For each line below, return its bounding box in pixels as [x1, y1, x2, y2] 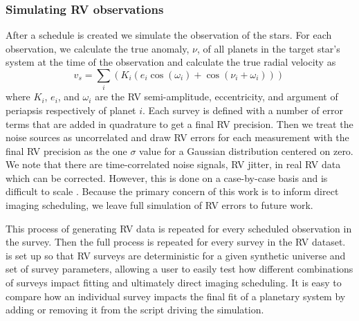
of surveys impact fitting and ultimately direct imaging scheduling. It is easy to [6, 275, 342, 290]
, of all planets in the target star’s [196, 41, 340, 55]
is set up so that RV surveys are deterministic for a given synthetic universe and [6, 248, 346, 262]
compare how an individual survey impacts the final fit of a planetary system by [6, 288, 346, 303]
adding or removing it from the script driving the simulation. [6, 302, 264, 317]
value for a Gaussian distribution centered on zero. [139, 143, 353, 158]
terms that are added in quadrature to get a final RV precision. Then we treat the [6, 116, 353, 131]
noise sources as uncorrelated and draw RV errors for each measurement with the [6, 130, 349, 145]
